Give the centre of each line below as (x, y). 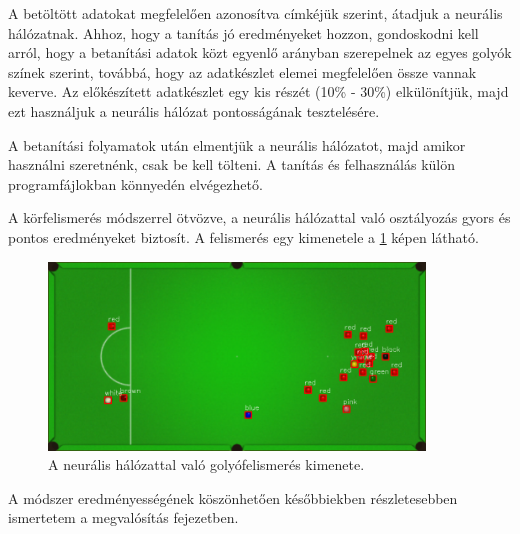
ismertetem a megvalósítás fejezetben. (123, 517)
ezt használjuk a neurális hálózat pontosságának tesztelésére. (194, 110)
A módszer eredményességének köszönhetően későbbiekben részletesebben (233, 497)
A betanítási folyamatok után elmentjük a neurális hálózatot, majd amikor (237, 144)
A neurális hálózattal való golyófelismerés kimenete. (206, 464)
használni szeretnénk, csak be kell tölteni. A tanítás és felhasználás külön (232, 164)
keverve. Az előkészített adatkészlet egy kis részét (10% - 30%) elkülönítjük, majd (258, 91)
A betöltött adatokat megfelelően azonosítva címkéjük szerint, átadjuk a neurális (255, 13)
